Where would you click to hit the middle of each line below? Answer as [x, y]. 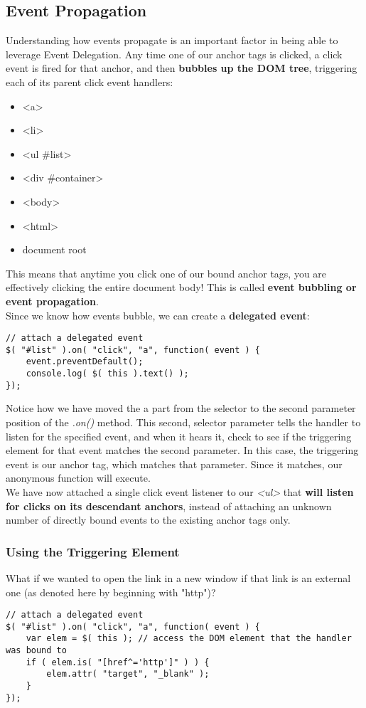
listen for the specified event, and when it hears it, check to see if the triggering [179, 436]
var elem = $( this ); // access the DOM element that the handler [189, 639]
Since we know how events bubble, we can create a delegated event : [158, 315]
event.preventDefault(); [85, 362]
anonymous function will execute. [78, 478]
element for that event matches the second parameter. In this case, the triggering [182, 450]
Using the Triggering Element [93, 551]
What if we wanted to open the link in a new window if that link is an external [178, 577]
